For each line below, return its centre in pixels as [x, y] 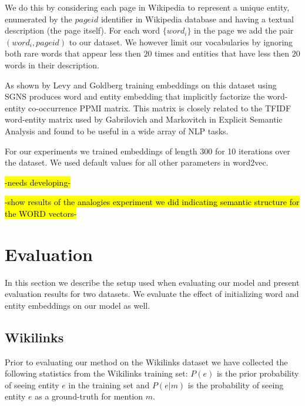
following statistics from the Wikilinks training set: [96, 373]
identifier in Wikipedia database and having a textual [197, 19]
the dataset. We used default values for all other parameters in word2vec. [137, 162]
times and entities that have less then [222, 53]
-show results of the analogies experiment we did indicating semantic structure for [152, 202]
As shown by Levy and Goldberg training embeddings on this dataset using [141, 85]
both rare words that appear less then [73, 53]
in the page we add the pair [244, 30]
